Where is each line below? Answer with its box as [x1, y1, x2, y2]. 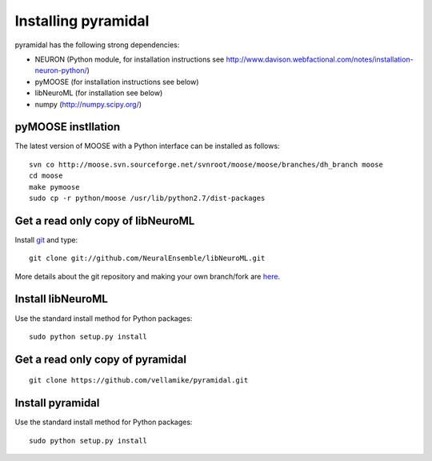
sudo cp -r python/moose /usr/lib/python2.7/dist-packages [29, 193, 266, 202]
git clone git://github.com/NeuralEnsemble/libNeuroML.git [29, 254, 266, 263]
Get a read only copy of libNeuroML [14, 214, 195, 227]
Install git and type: [14, 235, 78, 244]
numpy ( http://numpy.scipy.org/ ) [34, 99, 142, 109]
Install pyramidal [14, 396, 100, 410]
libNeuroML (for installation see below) [34, 88, 163, 98]
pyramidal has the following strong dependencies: [14, 40, 180, 50]
